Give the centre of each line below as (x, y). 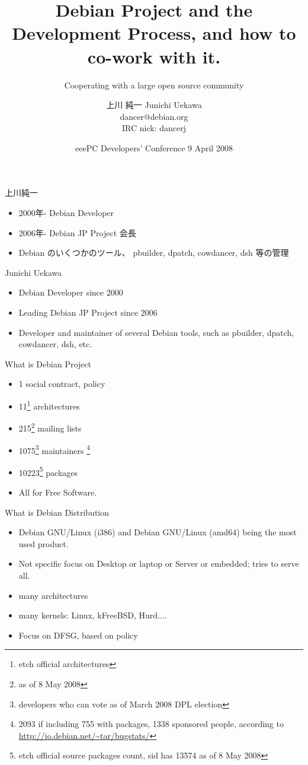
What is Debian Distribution (57, 512)
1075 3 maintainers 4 (54, 449)
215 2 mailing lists (50, 427)
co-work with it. (154, 56)
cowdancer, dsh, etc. (55, 344)
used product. (44, 543)
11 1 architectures (49, 405)
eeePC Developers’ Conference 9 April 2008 (154, 147)
